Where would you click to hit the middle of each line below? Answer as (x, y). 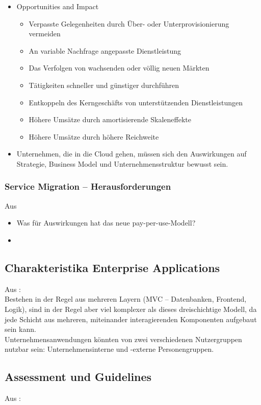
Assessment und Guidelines (78, 377)
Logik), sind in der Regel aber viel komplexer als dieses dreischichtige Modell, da (131, 309)
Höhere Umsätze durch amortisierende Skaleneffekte (110, 119)
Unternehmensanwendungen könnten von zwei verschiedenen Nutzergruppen (123, 339)
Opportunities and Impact (58, 6)
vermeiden (45, 33)
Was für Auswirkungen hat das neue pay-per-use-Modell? (106, 223)
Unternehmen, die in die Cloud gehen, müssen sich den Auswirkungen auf (132, 154)
